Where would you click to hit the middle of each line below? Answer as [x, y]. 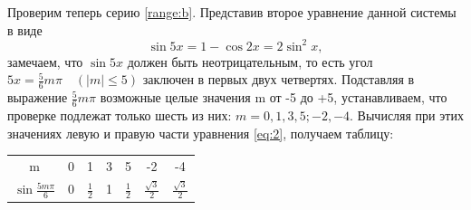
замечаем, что [45, 61]
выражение [38, 97]
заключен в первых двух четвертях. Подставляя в [279, 79]
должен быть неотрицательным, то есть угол [250, 61]
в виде [25, 29]
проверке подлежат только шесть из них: [120, 115]
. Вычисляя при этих [407, 115]
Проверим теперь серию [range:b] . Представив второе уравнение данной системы [232, 12]
